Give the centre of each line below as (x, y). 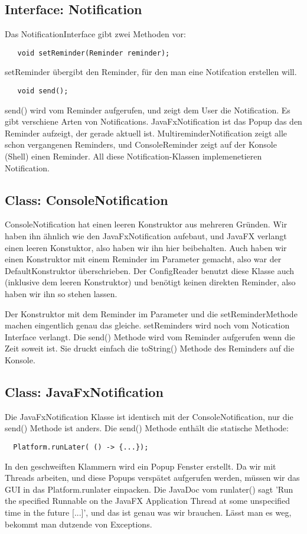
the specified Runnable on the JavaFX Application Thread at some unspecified (148, 501)
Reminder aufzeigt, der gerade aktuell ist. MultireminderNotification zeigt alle (146, 133)
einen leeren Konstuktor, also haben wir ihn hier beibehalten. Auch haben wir (146, 247)
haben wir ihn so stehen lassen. (61, 294)
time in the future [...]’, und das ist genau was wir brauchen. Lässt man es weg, (148, 512)
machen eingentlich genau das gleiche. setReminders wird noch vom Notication (147, 325)
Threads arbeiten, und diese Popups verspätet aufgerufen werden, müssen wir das (152, 478)
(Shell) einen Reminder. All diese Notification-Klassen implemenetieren (133, 156)
